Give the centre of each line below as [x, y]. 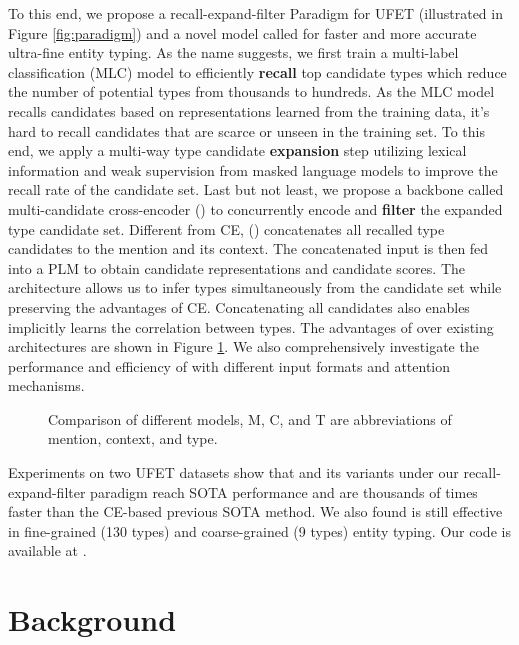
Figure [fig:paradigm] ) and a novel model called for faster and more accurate [242, 32]
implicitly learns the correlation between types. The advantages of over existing [251, 326]
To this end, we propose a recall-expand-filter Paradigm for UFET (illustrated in [255, 13]
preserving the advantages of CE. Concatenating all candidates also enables [239, 306]
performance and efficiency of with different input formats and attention [229, 365]
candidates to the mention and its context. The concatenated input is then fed [248, 248]
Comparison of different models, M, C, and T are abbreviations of [250, 418]
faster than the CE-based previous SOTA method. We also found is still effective [255, 511]
